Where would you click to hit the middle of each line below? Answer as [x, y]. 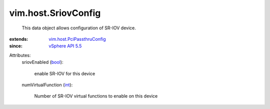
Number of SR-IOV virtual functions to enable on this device [96, 96]
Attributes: [20, 55]
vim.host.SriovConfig [55, 13]
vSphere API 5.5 [65, 46]
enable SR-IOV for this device [65, 73]
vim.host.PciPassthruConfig [77, 39]
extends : [19, 39]
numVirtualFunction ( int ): [47, 85]
